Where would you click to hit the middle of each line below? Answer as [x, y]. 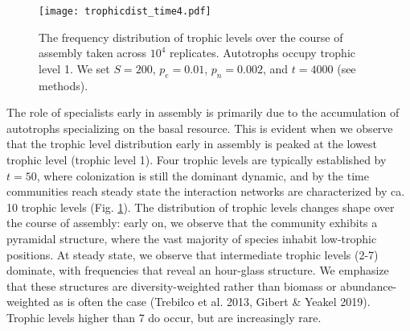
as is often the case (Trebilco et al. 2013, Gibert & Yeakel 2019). [212, 302]
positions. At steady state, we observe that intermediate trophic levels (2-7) [193, 254]
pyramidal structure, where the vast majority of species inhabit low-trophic [192, 238]
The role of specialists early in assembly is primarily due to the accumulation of [203, 112]
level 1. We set [74, 68]
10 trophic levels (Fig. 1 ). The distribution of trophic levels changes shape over [201, 207]
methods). [64, 85]
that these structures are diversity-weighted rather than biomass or [172, 285]
